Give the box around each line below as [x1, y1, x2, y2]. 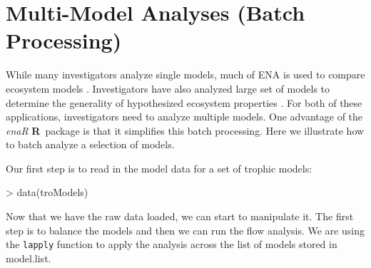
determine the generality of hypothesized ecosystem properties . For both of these [6, 95, 362, 110]
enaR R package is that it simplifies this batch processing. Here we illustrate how [6, 123, 365, 138]
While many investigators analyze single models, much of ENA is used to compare [6, 67, 365, 82]
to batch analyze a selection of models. [6, 137, 175, 152]
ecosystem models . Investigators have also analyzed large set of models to [6, 81, 330, 96]
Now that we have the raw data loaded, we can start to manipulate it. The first [6, 209, 354, 224]
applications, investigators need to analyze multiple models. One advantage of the [6, 109, 363, 124]
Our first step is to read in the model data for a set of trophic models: [6, 160, 312, 175]
